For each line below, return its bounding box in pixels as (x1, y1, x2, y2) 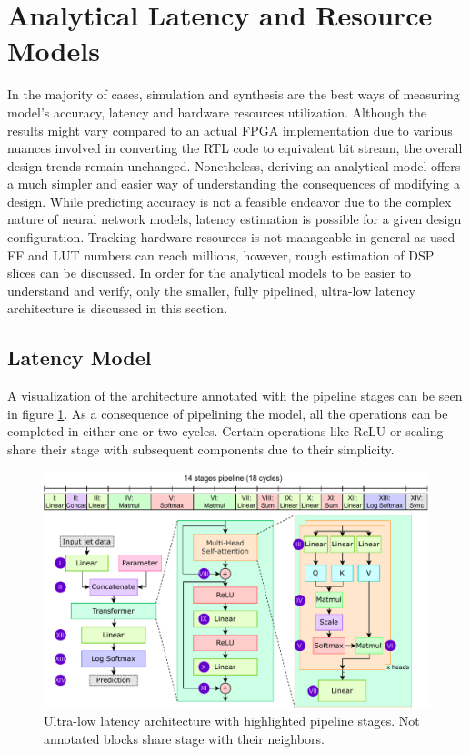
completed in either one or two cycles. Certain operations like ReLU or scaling (7, 422, 444, 441)
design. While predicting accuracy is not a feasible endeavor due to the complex (7, 191, 452, 210)
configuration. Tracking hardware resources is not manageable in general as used (7, 228, 455, 247)
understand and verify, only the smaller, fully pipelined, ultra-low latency (7, 280, 415, 300)
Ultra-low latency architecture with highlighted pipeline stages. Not (44, 711, 420, 730)
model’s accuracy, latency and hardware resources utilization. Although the (7, 102, 426, 121)
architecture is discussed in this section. (7, 299, 228, 318)
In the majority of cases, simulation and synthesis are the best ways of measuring (7, 85, 460, 104)
